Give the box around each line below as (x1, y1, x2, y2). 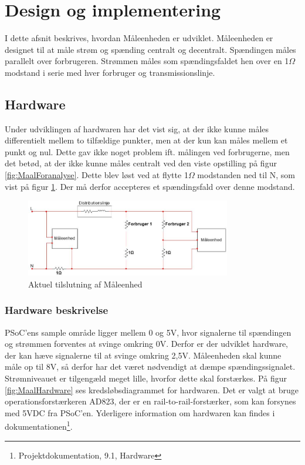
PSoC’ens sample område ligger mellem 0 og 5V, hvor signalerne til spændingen (5, 326, 292, 338)
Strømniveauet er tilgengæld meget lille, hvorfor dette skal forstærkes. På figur (5, 372, 287, 384)
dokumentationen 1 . (5, 419, 73, 432)
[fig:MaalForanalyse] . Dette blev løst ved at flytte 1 (5, 169, 188, 181)
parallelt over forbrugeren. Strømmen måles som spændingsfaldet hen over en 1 (5, 55, 289, 67)
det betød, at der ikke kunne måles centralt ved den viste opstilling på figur (5, 157, 277, 169)
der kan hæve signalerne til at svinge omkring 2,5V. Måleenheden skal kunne (5, 349, 282, 361)
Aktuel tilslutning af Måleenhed (28, 277, 143, 290)
